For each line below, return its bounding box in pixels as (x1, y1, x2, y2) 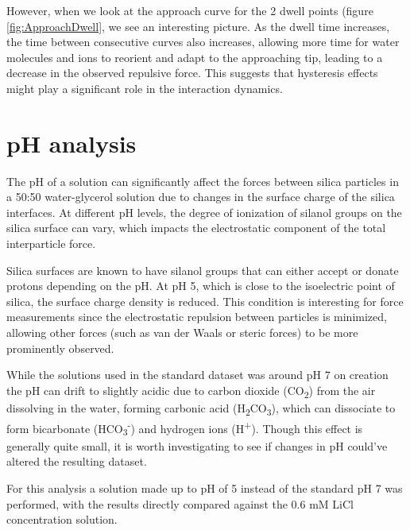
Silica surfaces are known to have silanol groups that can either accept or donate (6, 261, 399, 278)
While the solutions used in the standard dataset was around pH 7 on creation (6, 366, 389, 383)
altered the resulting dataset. (6, 453, 147, 470)
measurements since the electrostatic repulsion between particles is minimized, (6, 308, 387, 325)
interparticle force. (6, 235, 96, 252)
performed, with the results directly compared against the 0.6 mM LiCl (6, 495, 354, 512)
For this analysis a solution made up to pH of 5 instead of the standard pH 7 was (6, 480, 403, 497)
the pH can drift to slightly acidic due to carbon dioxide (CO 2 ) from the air (6, 381, 376, 400)
